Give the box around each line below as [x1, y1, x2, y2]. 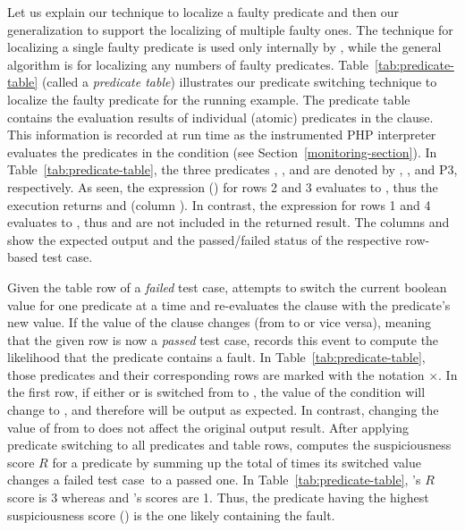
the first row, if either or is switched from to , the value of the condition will [7, 383, 426, 401]
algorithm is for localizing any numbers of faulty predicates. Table [7, 55, 369, 73]
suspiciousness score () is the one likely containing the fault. [7, 505, 335, 524]
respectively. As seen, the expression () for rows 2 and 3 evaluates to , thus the [7, 177, 438, 196]
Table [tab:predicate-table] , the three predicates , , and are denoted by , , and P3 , [7, 160, 458, 179]
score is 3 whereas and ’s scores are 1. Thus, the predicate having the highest [7, 488, 429, 507]
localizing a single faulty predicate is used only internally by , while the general [7, 38, 442, 56]
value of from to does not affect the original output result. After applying [7, 417, 410, 436]
